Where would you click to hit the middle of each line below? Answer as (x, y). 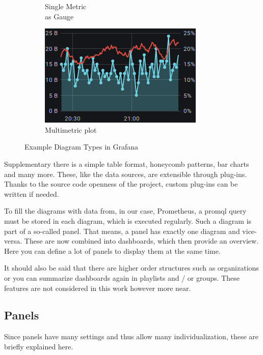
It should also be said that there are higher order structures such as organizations (131, 268)
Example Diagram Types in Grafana (82, 147)
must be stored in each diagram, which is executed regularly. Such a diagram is (128, 220)
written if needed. (32, 194)
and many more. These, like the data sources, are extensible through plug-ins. (126, 174)
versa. (13, 241)
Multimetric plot (71, 129)
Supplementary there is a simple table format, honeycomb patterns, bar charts (127, 164)
